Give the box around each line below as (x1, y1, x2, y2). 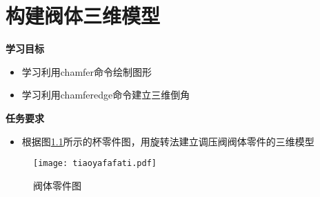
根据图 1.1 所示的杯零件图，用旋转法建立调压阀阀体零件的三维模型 (21, 134, 314, 148)
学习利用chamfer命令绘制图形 (21, 64, 152, 79)
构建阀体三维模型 (6, 1, 161, 30)
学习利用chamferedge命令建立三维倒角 (21, 87, 190, 102)
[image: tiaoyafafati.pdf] (33, 158, 157, 169)
